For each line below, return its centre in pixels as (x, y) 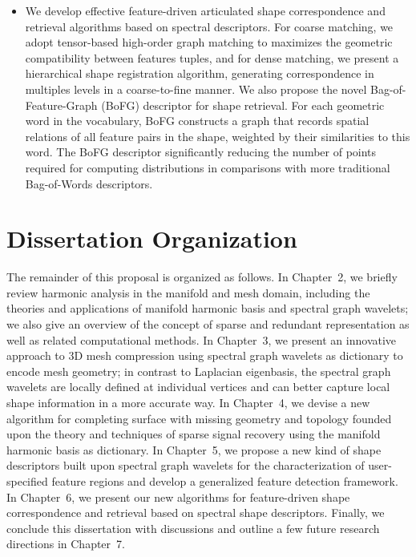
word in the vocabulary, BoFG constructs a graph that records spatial (197, 121)
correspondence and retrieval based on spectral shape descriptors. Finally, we (196, 513)
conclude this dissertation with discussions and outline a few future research (193, 528)
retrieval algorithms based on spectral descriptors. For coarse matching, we (209, 26)
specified (27, 480)
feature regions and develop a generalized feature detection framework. (225, 480)
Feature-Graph (61, 105)
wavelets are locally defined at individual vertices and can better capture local (198, 387)
